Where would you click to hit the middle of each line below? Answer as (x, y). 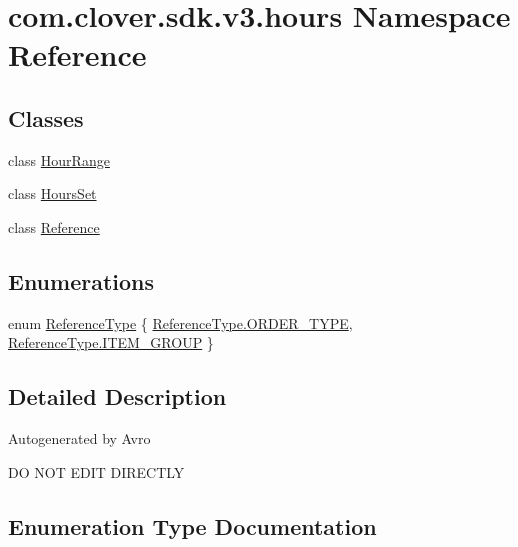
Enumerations (81, 280)
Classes (46, 117)
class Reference (54, 226)
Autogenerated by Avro (79, 438)
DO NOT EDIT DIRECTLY (96, 471)
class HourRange (59, 159)
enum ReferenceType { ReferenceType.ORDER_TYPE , (180, 322)
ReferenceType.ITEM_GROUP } (111, 342)
